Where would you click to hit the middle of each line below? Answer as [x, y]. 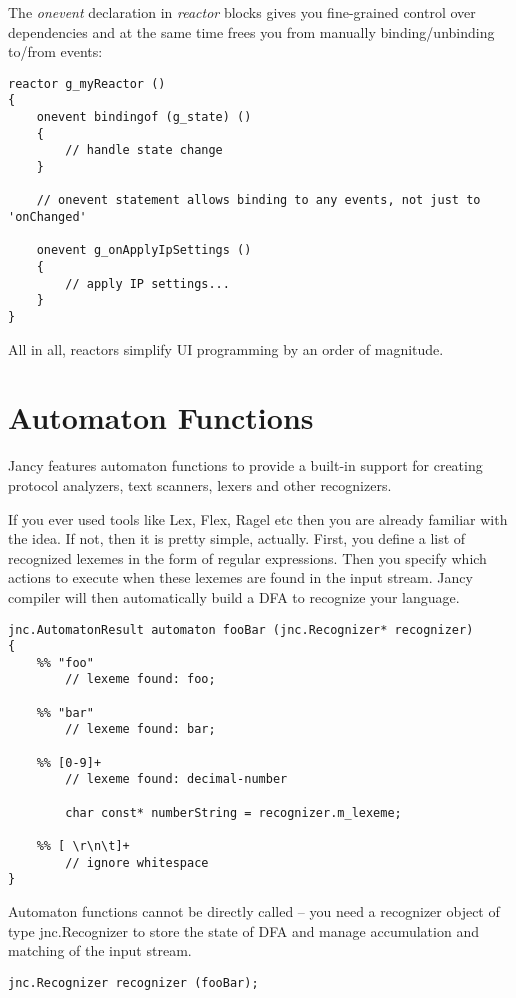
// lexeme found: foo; [140, 679]
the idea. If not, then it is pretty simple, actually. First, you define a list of [237, 538]
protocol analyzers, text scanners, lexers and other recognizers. [200, 484]
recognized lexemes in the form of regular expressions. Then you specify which [247, 557]
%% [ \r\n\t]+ [83, 846]
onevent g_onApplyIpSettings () [144, 250]
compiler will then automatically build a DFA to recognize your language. [234, 596]
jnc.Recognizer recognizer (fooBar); [133, 982]
